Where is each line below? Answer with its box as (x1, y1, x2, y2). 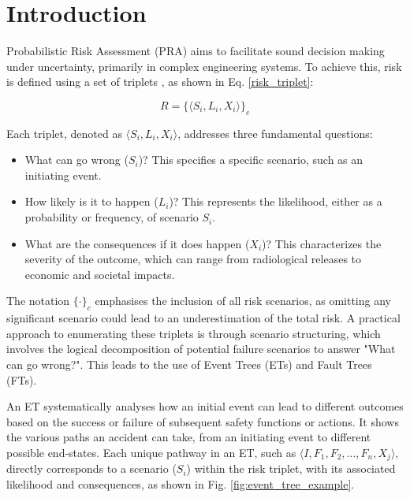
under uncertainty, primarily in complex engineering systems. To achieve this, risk (6, 58, 402, 74)
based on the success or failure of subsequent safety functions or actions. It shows (6, 413, 399, 429)
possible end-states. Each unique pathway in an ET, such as (6, 444, 296, 460)
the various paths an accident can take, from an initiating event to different (6, 429, 371, 445)
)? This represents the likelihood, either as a (169, 193, 382, 210)
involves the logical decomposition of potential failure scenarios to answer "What (6, 340, 396, 357)
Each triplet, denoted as (6, 124, 122, 141)
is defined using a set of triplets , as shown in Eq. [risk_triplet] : (6, 73, 314, 90)
